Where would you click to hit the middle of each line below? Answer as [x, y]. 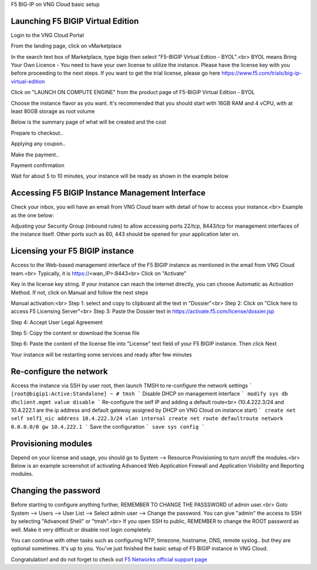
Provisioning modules [52, 443]
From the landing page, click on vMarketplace [66, 46]
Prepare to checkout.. [37, 133]
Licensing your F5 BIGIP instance [72, 251]
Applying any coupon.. [38, 144]
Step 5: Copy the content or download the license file [75, 333]
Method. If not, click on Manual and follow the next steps [80, 292]
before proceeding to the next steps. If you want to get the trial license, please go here [116, 73]
